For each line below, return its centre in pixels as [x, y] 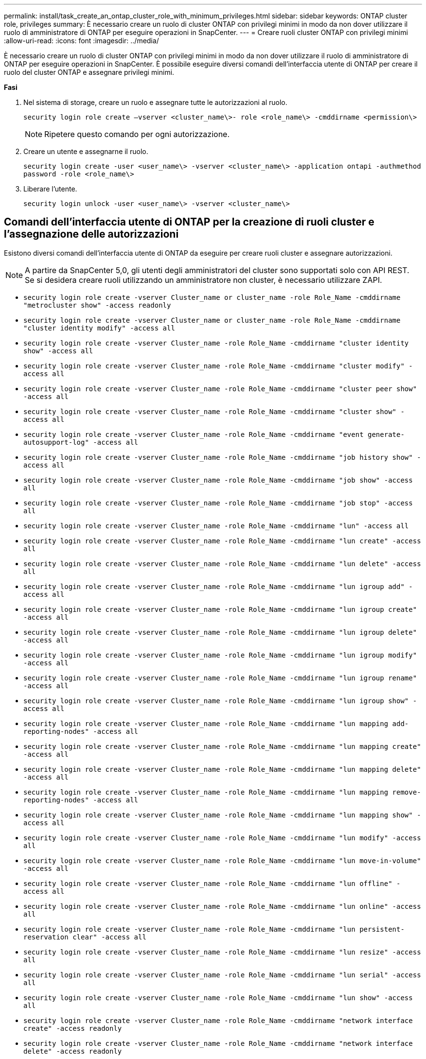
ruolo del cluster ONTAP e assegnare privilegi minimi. [89, 72]
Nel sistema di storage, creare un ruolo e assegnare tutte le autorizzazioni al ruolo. [155, 102]
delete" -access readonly [73, 1051]
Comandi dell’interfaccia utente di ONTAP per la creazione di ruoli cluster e [189, 222]
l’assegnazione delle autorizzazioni [91, 234]
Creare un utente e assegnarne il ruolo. [86, 151]
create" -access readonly [73, 1028]
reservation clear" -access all [85, 937]
